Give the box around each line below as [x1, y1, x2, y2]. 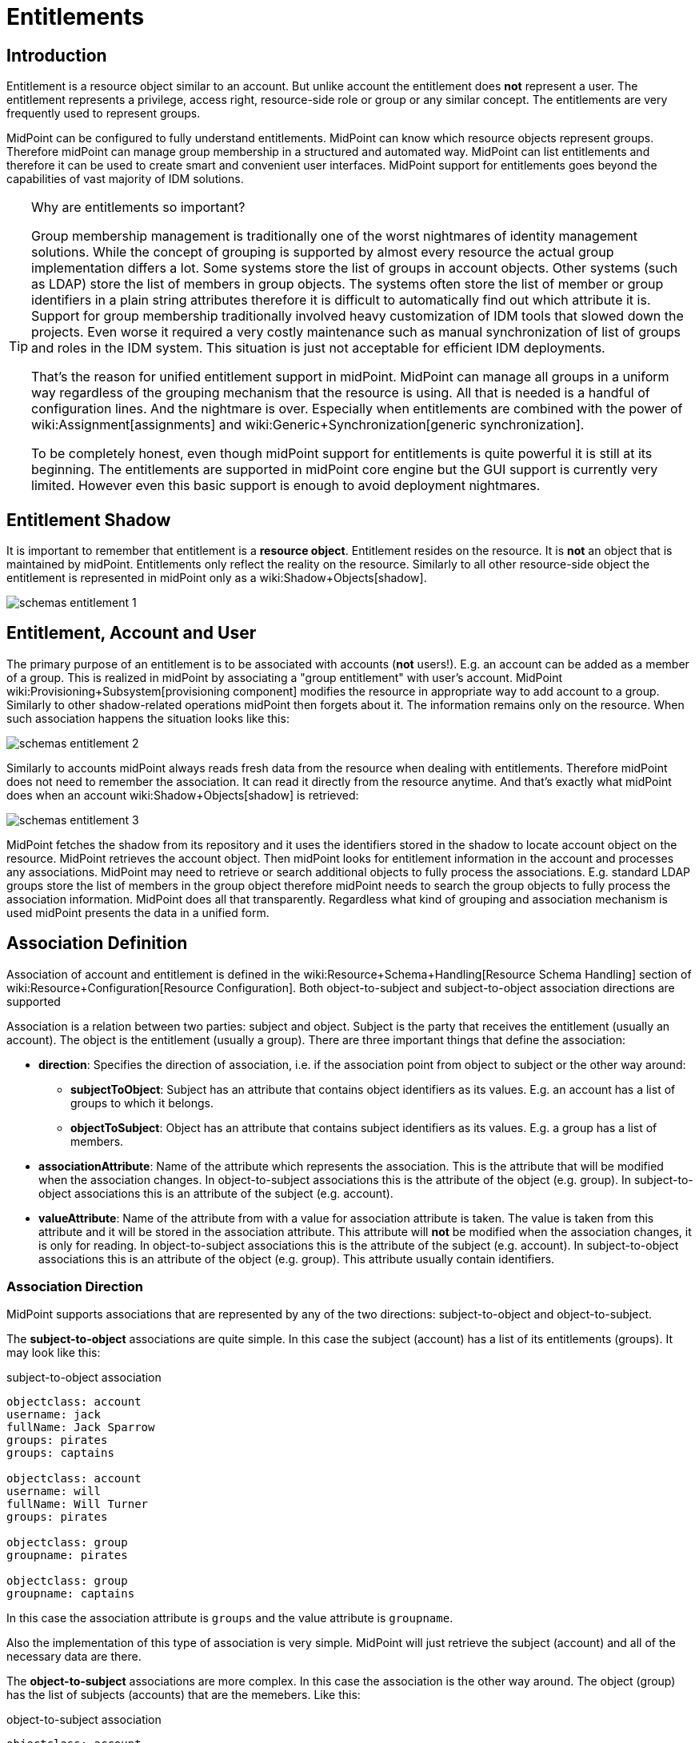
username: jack [6, 1408, 102, 1422]
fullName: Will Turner [6, 1498, 149, 1511]
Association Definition [6, 933, 188, 954]
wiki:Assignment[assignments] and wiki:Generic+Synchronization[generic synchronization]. [31, 417, 585, 433]
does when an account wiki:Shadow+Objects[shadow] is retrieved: [6, 788, 359, 802]
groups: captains [6, 1446, 114, 1460]
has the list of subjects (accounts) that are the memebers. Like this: [6, 1688, 361, 1702]
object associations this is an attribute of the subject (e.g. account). [38, 1186, 393, 1200]
